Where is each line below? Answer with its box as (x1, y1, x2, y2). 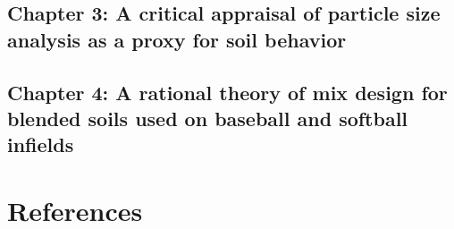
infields (7, 131, 74, 158)
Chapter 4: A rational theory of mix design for (7, 78, 448, 106)
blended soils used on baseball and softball (7, 104, 408, 131)
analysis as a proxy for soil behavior (7, 25, 347, 53)
